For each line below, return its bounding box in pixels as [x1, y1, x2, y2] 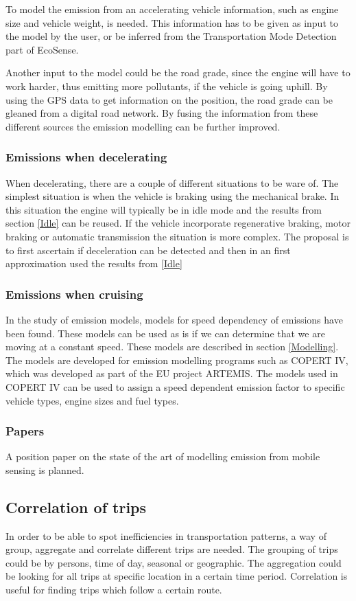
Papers [5, 422, 45, 440]
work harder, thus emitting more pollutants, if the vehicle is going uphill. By [5, 78, 328, 93]
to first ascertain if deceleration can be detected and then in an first [5, 242, 291, 257]
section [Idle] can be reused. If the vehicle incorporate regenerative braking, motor [5, 216, 351, 230]
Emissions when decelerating [5, 148, 167, 166]
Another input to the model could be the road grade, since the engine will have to [5, 65, 351, 80]
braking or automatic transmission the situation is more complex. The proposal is [5, 229, 349, 243]
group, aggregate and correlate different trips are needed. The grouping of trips [5, 542, 338, 556]
